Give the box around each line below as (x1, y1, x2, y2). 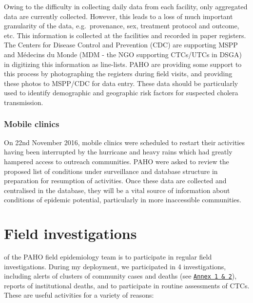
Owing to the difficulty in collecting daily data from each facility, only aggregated (4, 1, 248, 11)
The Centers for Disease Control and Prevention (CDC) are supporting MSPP (4, 40, 238, 50)
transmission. (4, 97, 43, 107)
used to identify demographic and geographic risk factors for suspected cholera (4, 87, 238, 98)
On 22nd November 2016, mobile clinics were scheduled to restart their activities (4, 137, 245, 147)
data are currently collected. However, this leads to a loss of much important (4, 11, 233, 21)
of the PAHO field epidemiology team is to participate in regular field (4, 252, 212, 262)
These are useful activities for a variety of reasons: (4, 290, 154, 300)
